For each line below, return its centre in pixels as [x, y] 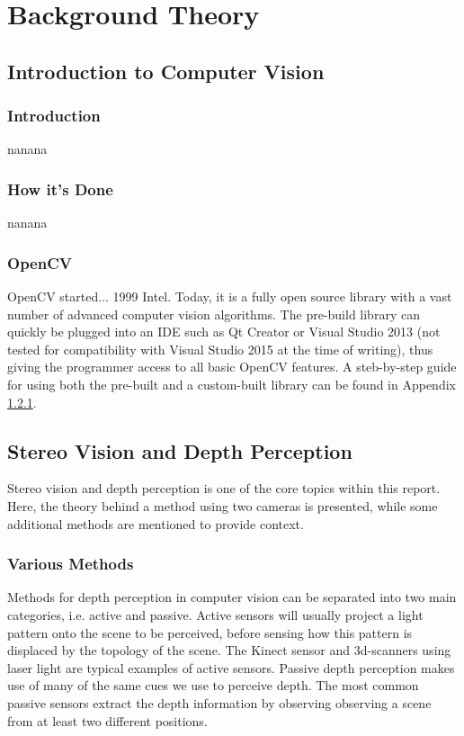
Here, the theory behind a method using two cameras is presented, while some [223, 505]
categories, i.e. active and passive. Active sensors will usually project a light [215, 614]
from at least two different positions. [107, 720]
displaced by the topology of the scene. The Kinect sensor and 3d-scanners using [229, 650]
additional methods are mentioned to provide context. [156, 523]
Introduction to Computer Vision [166, 71]
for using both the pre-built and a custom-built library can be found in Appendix [232, 384]
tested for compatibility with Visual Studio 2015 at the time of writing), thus [220, 349]
